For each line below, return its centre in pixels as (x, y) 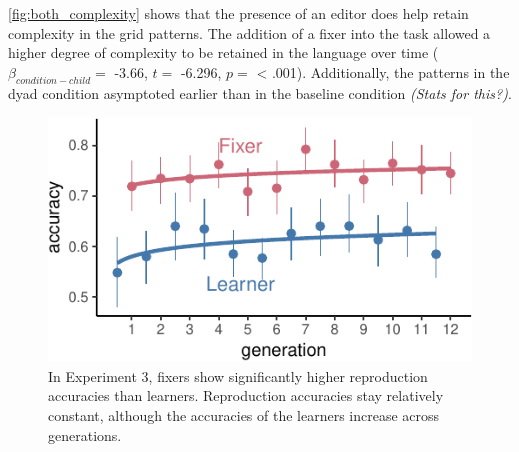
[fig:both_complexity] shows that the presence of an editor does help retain (238, 13)
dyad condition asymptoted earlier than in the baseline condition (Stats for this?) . (260, 92)
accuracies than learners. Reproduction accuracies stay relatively (246, 395)
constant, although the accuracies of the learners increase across (244, 414)
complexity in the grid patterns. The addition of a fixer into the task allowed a (249, 32)
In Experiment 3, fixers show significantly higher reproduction (238, 375)
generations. (85, 434)
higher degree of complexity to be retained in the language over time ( (223, 52)
